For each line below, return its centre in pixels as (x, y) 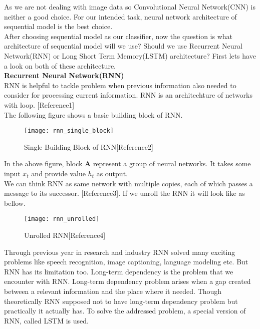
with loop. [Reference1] (39, 104)
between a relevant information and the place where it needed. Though (113, 291)
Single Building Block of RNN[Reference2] (89, 146)
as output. (112, 173)
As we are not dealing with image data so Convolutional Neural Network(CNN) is (130, 7)
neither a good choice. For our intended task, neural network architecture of (120, 16)
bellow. (15, 203)
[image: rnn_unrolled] (62, 219)
